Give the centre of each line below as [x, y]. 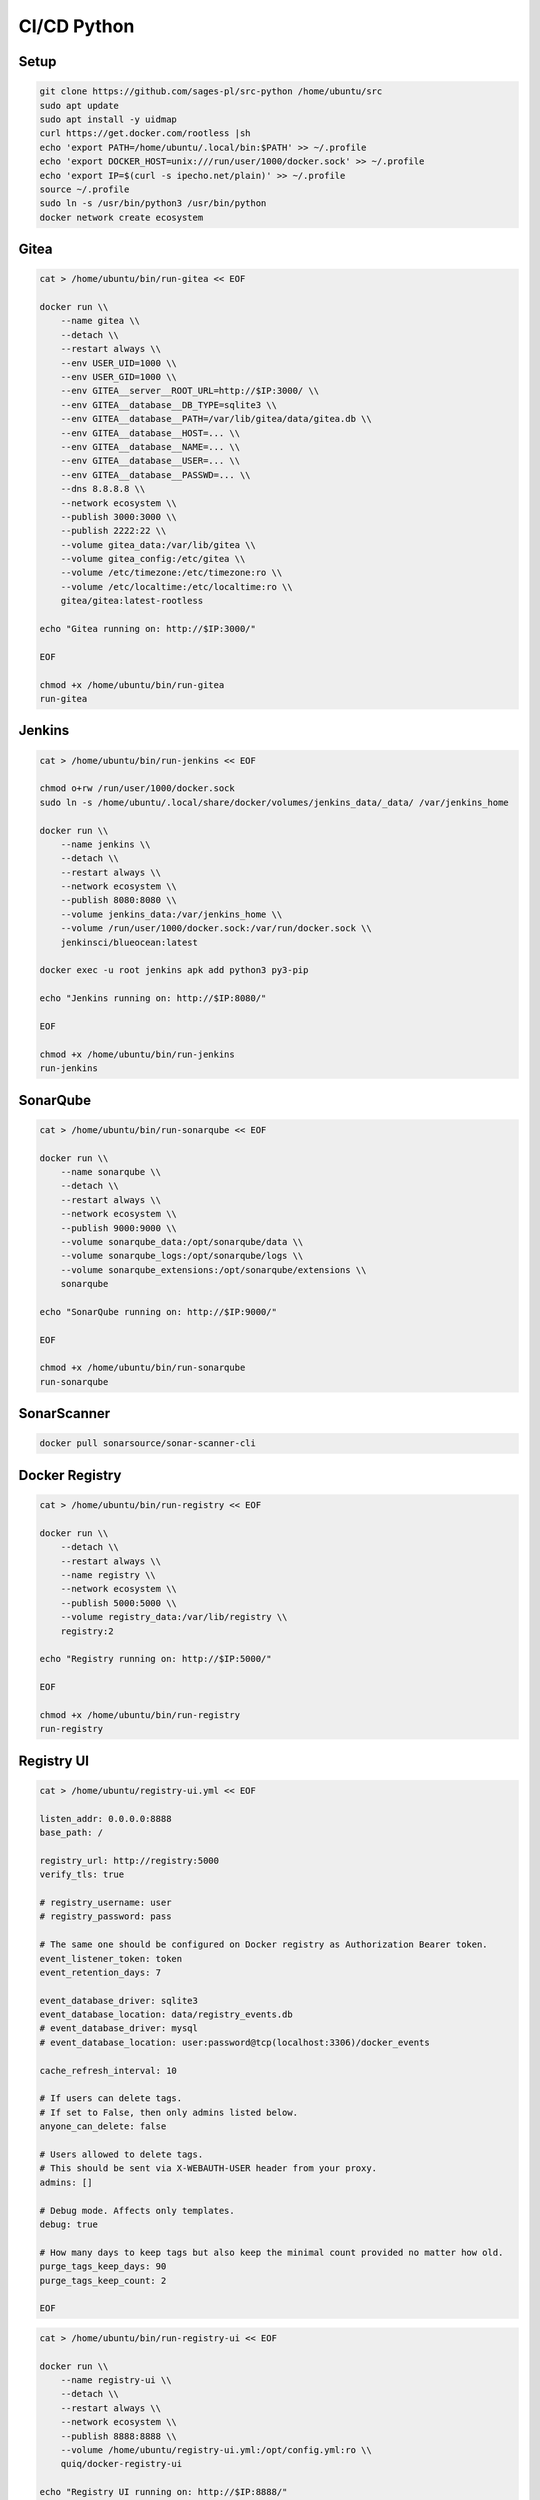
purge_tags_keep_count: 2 [103, 2280]
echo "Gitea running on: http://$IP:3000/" [148, 629]
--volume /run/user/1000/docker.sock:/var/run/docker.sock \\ [216, 928]
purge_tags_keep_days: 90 [103, 2266]
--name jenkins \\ [105, 844]
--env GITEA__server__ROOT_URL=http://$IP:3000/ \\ [190, 391]
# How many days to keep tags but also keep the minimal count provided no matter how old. [271, 2252]
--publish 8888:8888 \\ [118, 2436]
